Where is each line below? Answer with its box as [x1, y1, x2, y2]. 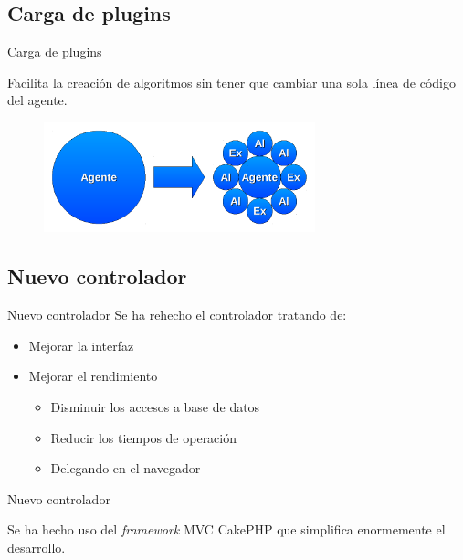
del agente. [7, 90, 68, 110]
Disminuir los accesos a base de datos [50, 397, 260, 417]
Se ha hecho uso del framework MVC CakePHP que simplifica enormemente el [7, 520, 446, 539]
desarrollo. [7, 538, 66, 556]
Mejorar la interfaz [28, 335, 134, 354]
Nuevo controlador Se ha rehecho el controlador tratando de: [7, 305, 347, 324]
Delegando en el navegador [50, 459, 201, 478]
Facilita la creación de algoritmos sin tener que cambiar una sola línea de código [7, 72, 456, 91]
